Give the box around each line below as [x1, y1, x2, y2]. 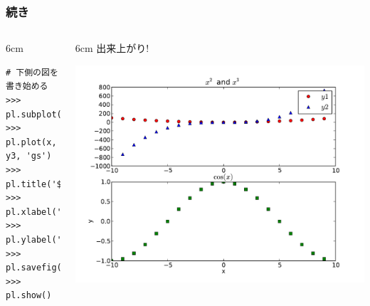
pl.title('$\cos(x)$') [6, 179, 113, 189]
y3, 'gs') [6, 151, 52, 162]
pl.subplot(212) [6, 109, 83, 120]
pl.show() [6, 290, 52, 301]
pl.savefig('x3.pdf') [6, 263, 108, 273]
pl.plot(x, [6, 137, 57, 147]
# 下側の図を [6, 67, 58, 78]
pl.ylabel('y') [6, 234, 78, 245]
